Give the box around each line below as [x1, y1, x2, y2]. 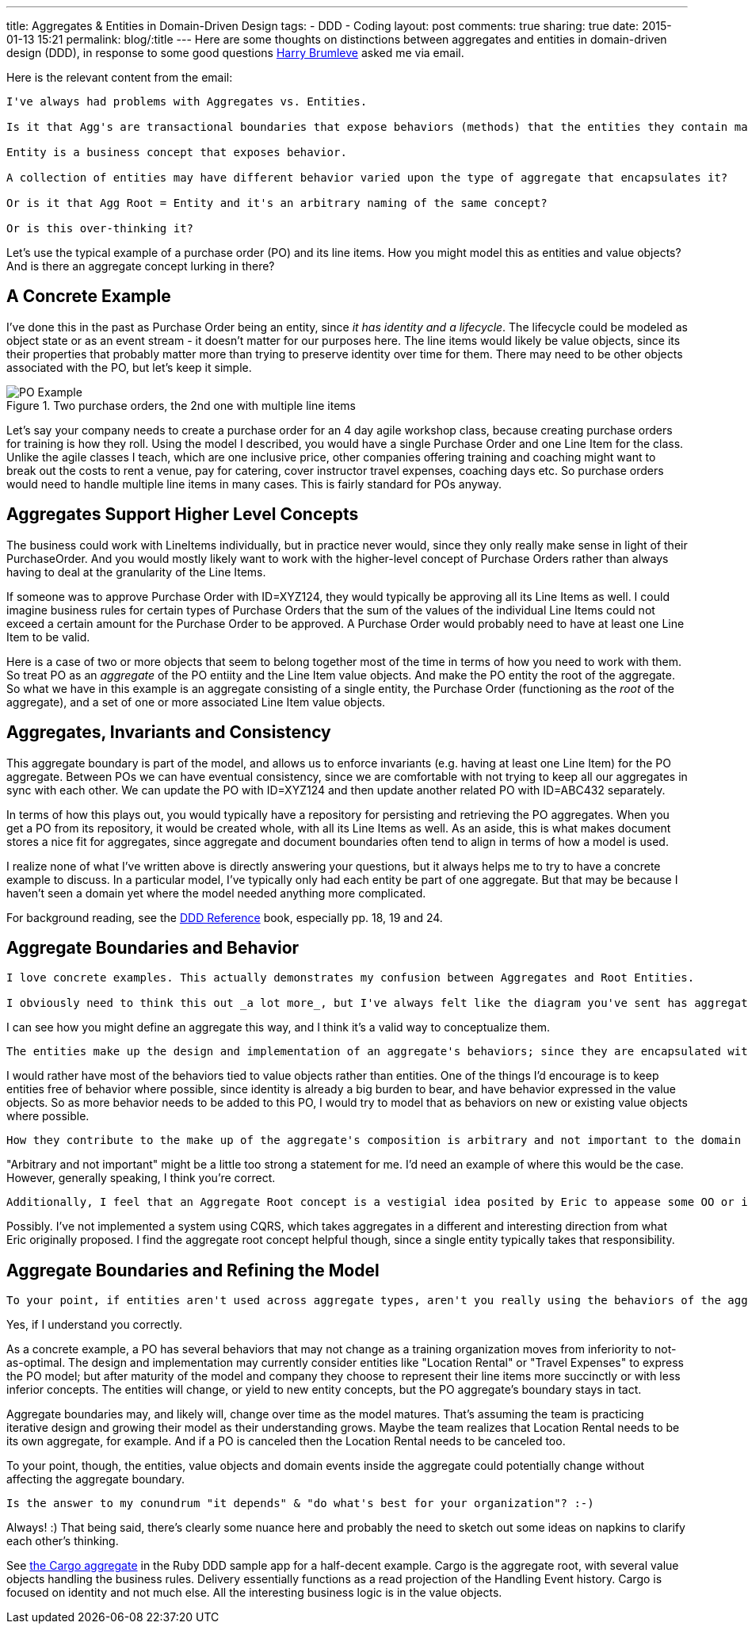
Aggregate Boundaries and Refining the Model [6, 1260, 380, 1280]
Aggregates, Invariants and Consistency [6, 722, 331, 743]
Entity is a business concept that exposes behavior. [6, 146, 347, 159]
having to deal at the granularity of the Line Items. [6, 564, 266, 579]
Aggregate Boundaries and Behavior [6, 937, 300, 958]
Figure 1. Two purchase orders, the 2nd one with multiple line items [6, 398, 356, 412]
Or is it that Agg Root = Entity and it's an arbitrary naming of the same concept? [6, 197, 548, 209]
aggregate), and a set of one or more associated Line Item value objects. [6, 694, 386, 709]
